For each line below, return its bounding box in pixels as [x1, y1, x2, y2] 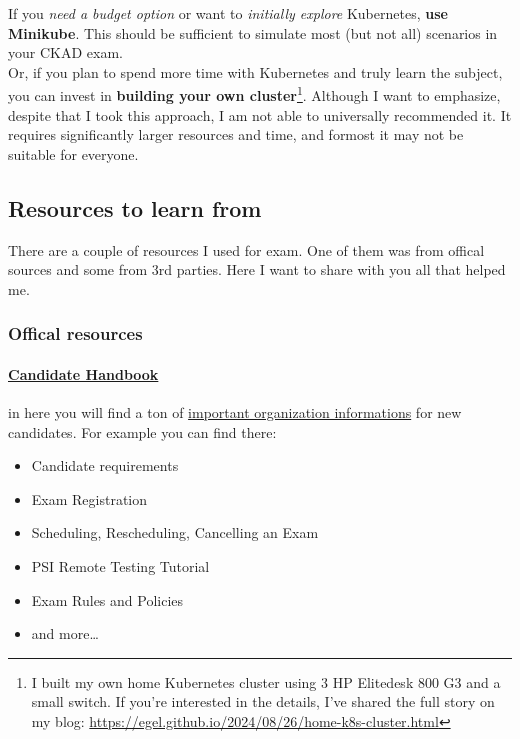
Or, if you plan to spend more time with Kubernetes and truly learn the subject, [8, 61, 503, 82]
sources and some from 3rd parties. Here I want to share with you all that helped [8, 259, 506, 280]
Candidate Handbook [8, 363, 159, 384]
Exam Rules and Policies [31, 589, 184, 610]
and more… [31, 623, 99, 644]
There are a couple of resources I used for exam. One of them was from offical [8, 239, 485, 260]
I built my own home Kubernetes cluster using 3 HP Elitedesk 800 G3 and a [31, 671, 501, 692]
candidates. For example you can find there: [8, 421, 277, 442]
